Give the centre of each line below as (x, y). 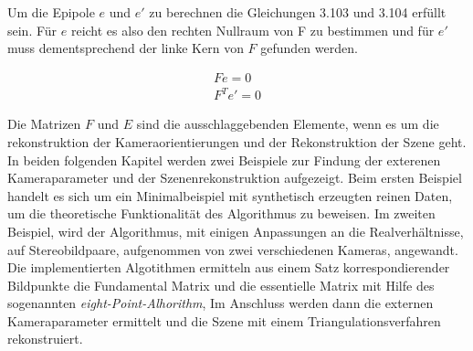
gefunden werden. (309, 48)
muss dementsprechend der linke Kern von (126, 48)
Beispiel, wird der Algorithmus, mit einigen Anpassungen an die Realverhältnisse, (236, 231)
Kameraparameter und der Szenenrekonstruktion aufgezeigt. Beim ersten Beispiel (235, 178)
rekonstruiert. (45, 339)
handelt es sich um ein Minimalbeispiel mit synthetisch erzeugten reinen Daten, (230, 195)
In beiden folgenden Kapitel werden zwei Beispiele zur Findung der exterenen (224, 160)
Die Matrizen (44, 124)
